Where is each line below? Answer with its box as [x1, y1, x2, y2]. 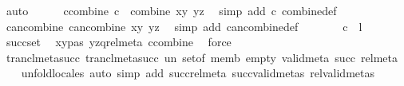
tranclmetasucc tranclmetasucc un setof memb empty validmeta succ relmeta [6, 49, 398, 65]
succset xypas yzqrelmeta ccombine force [6, 33, 232, 50]
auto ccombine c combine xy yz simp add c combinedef [6, 2, 337, 18]
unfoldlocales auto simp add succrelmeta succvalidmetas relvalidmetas [21, 64, 374, 81]
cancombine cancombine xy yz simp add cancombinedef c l [6, 18, 362, 34]
